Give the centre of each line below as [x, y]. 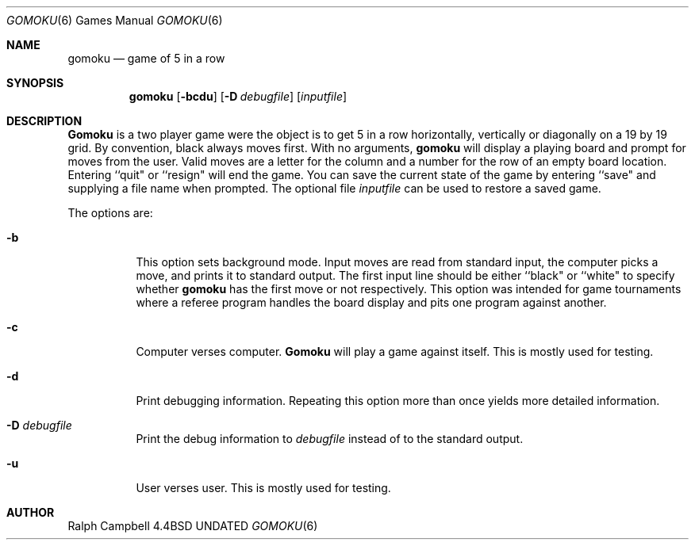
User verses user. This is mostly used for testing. [263, 488]
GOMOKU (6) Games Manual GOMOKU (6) [115, 20]
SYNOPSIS [35, 83]
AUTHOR [31, 512]
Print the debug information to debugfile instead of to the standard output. [330, 439]
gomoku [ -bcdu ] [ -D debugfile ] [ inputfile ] [238, 96]
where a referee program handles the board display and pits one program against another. [371, 302]
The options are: [110, 213]
